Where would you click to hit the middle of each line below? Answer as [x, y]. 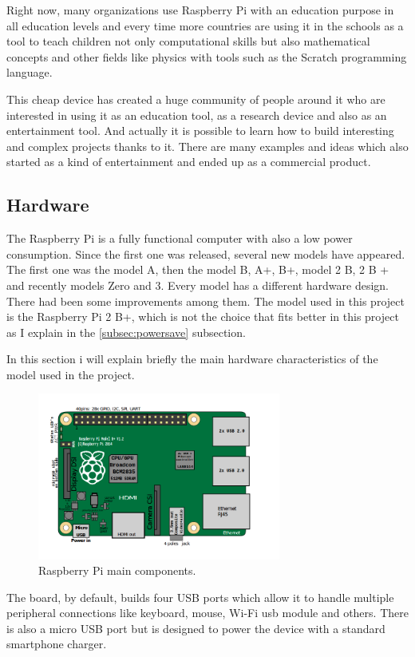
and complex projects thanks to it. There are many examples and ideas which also [207, 146]
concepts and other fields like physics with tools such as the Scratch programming [207, 56]
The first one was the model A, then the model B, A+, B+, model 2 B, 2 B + [198, 269]
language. [30, 72]
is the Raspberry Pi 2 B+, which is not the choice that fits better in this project [203, 317]
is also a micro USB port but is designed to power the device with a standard [196, 628]
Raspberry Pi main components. [117, 570]
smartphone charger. [57, 644]
